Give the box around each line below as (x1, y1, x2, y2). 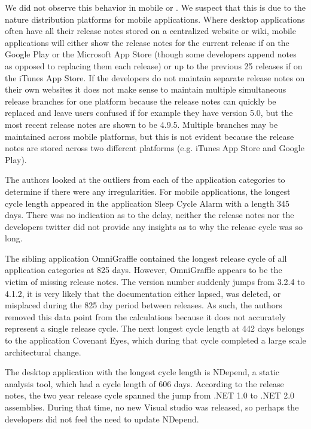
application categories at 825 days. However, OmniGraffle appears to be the (5, 263, 282, 276)
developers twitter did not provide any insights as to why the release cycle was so (5, 220, 303, 232)
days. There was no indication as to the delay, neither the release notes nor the (5, 209, 294, 221)
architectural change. (5, 345, 81, 358)
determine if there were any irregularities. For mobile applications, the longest (5, 185, 291, 197)
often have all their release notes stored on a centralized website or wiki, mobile (5, 24, 296, 37)
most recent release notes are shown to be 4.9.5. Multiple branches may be (5, 118, 278, 130)
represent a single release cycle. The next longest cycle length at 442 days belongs (5, 322, 304, 335)
